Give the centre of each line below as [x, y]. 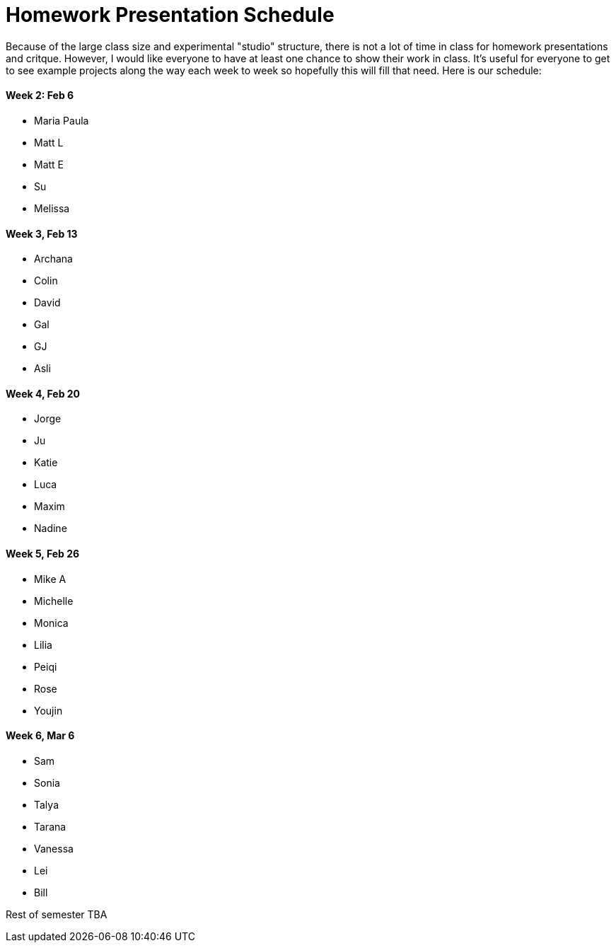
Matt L [49, 142]
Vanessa [54, 848]
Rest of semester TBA [57, 914]
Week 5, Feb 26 [43, 554]
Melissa [52, 208]
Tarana [50, 826]
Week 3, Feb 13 [42, 233]
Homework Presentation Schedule [170, 15]
